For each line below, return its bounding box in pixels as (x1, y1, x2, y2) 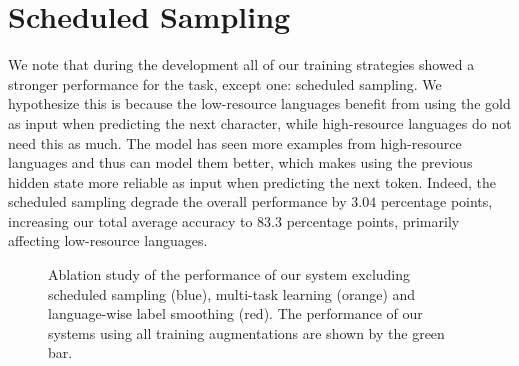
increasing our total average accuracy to (8, 210, 253, 231)
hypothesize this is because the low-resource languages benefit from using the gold (8, 93, 511, 114)
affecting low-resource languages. (8, 230, 208, 251)
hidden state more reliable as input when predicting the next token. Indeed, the (8, 171, 496, 192)
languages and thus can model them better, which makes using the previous (8, 152, 473, 173)
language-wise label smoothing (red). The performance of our (48, 303, 423, 324)
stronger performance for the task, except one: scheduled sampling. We (8, 73, 442, 94)
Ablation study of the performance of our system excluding (48, 264, 411, 285)
